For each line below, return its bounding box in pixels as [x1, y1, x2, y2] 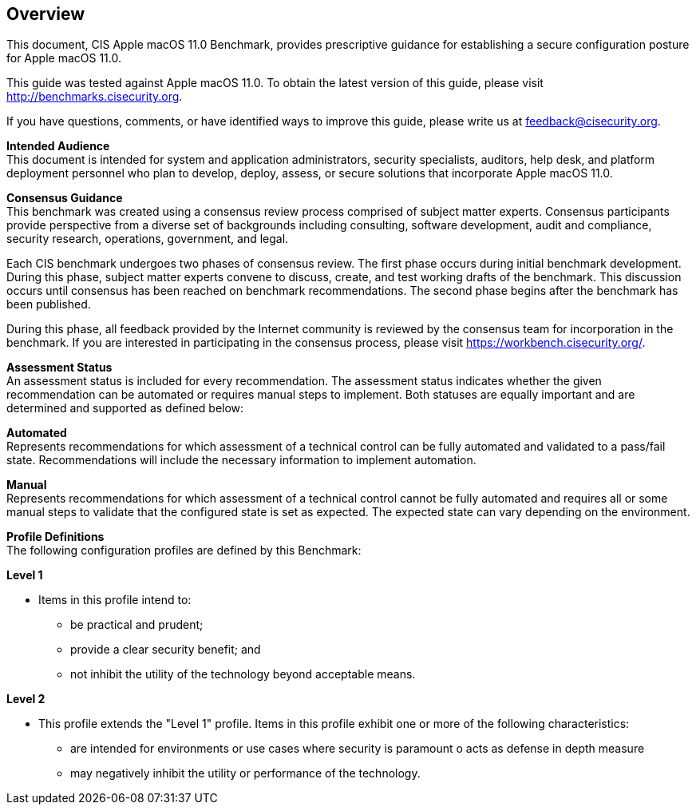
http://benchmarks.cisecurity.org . [6, 89, 183, 104]
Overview [6, 4, 85, 24]
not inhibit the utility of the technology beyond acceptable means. [70, 667, 416, 682]
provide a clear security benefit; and [70, 642, 261, 657]
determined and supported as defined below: [6, 401, 244, 415]
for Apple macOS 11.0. [6, 51, 121, 66]
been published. [6, 297, 91, 312]
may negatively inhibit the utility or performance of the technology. [70, 766, 421, 781]
